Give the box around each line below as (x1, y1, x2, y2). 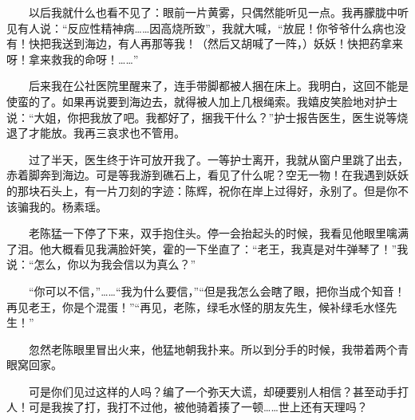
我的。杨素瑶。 (28, 198, 107, 214)
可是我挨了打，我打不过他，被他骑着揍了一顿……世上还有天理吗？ (28, 398, 368, 415)
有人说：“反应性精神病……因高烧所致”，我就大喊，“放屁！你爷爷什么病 (17, 19, 384, 36)
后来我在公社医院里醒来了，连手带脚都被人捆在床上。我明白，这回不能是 (28, 77, 409, 94)
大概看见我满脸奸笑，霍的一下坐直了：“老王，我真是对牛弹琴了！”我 (50, 240, 409, 257)
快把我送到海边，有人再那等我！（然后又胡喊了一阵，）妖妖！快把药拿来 (28, 35, 403, 52)
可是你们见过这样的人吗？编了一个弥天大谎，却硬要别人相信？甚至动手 (28, 383, 397, 399)
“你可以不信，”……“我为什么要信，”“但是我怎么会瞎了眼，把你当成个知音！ (28, 282, 405, 299)
